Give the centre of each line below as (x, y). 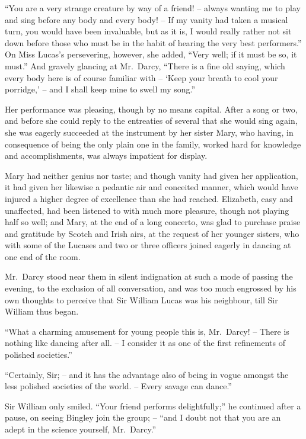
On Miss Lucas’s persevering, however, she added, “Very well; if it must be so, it (151, 54)
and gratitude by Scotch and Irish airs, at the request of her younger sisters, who (152, 233)
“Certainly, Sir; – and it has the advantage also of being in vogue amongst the (147, 374)
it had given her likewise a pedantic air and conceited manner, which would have (152, 187)
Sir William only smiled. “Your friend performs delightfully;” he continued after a (153, 406)
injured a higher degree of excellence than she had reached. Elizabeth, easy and (149, 198)
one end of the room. (43, 256)
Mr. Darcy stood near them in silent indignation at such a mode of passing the (149, 276)
